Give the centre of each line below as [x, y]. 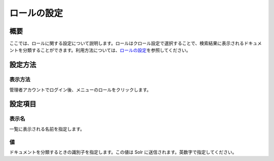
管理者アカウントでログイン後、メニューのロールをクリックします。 [80, 90]
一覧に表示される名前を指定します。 [47, 129]
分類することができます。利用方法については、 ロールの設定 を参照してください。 [107, 50]
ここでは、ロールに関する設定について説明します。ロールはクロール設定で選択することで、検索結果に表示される [127, 44]
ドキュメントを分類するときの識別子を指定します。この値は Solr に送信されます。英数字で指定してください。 [123, 152]
